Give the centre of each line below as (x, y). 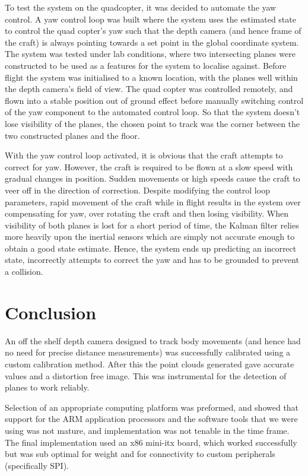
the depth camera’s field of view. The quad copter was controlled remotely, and (149, 89)
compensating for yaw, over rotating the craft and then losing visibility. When (147, 213)
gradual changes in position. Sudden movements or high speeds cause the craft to (153, 178)
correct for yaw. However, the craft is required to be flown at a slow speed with (149, 166)
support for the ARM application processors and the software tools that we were (151, 419)
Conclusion (51, 312)
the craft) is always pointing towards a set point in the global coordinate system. (152, 42)
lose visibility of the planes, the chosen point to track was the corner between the (153, 123)
